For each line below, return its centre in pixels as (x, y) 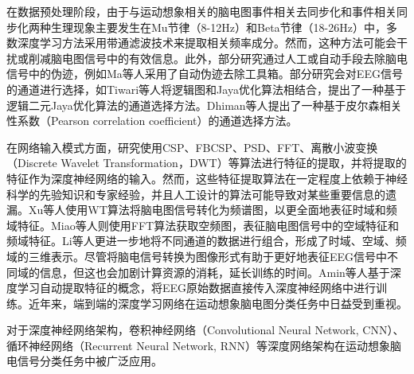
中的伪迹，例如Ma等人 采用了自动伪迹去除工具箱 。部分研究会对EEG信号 (215, 74)
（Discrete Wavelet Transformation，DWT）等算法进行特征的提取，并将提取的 (207, 163)
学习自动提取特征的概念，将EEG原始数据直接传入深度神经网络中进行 (197, 288)
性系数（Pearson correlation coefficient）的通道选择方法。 (152, 121)
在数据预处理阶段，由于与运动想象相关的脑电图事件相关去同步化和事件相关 (201, 11)
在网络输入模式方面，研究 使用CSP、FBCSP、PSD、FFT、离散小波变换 (192, 147)
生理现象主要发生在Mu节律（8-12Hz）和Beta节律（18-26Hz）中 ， (218, 27)
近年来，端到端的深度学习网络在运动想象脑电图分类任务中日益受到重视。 (218, 303)
